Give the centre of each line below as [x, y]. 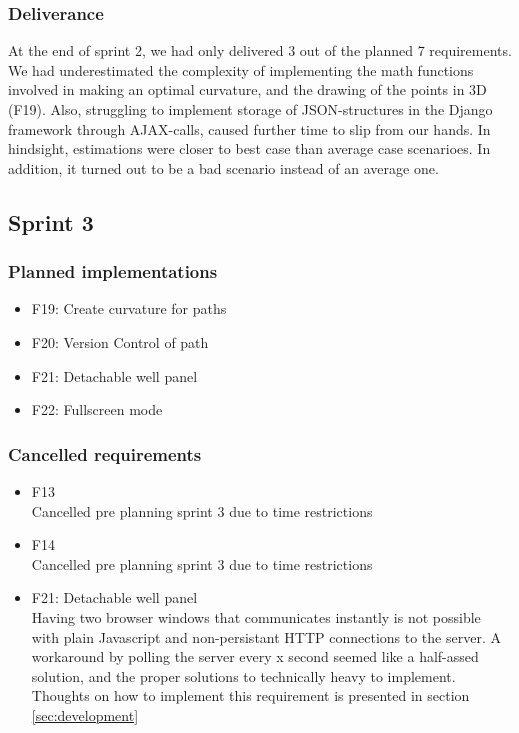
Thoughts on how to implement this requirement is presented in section [250, 695]
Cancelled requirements [105, 453]
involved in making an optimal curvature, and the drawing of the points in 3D [247, 89]
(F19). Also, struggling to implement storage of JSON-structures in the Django [250, 109]
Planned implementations [113, 271]
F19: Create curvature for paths [129, 308]
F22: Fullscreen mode [97, 409]
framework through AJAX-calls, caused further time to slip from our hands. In [249, 128]
